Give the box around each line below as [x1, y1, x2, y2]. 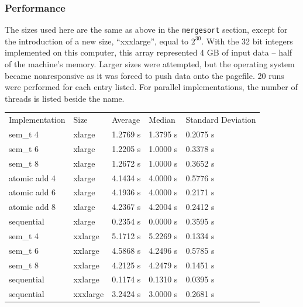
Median [149, 113, 175, 126]
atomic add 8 [9, 201, 56, 213]
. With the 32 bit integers [201, 35, 293, 47]
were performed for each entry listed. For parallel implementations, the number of [5, 81, 298, 93]
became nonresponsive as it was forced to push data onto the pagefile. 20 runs [5, 69, 284, 81]
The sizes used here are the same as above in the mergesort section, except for [5, 23, 288, 36]
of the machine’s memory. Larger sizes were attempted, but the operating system [5, 58, 295, 70]
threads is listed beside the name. [5, 92, 125, 104]
